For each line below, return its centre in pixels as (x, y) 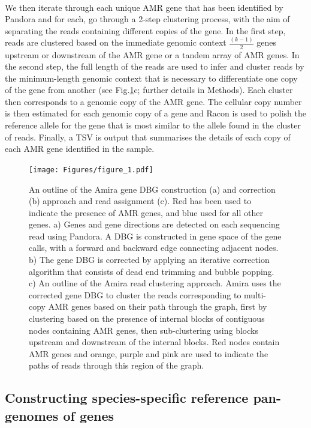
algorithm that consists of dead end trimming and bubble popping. (152, 271)
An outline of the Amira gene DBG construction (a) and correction (152, 189)
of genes (89, 415)
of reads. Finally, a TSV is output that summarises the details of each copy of (148, 137)
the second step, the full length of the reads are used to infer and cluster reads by (155, 66)
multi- (255, 294)
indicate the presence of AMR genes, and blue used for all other (146, 212)
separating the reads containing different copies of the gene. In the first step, (145, 30)
